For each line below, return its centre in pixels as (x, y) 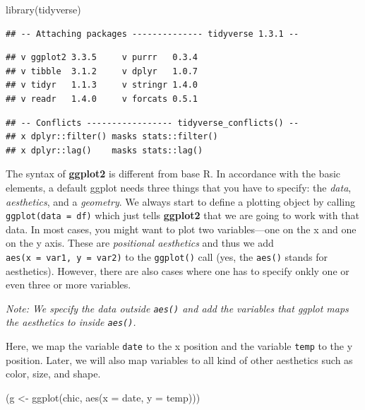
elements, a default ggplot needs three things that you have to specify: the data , (179, 187)
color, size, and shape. (53, 374)
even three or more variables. (68, 285)
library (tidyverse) (43, 9)
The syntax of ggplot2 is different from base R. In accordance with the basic (173, 174)
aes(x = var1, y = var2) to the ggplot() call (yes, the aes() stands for (167, 256)
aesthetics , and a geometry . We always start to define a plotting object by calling (180, 201)
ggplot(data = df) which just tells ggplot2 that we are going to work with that (182, 215)
